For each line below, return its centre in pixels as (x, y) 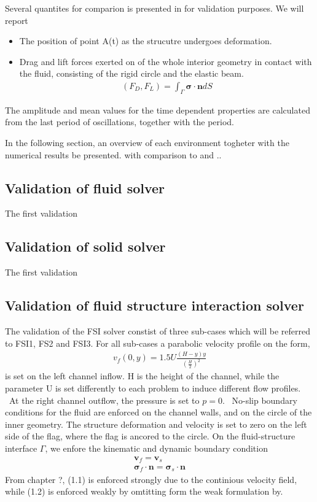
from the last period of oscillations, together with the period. (119, 122)
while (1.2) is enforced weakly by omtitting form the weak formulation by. (144, 491)
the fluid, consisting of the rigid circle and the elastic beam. (131, 73)
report (17, 20)
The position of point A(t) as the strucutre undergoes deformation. (146, 41)
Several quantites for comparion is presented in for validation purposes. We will (155, 8)
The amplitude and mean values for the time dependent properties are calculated (158, 110)
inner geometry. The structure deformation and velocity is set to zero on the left (156, 424)
